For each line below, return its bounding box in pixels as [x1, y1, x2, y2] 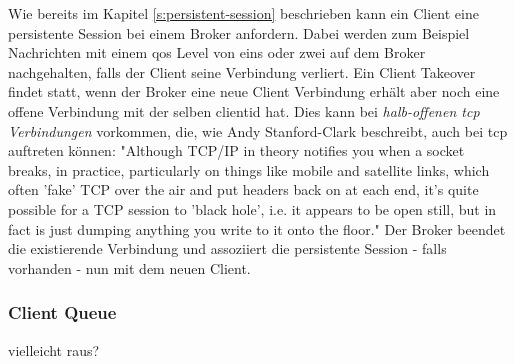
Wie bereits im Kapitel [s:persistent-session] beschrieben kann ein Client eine [8, 3, 479, 23]
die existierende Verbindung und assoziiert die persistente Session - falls [8, 238, 447, 259]
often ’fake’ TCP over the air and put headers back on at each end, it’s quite [8, 179, 479, 200]
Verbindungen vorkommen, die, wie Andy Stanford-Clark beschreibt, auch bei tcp [8, 120, 508, 141]
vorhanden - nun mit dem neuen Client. [8, 257, 251, 278]
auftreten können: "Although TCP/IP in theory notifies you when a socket [8, 140, 465, 161]
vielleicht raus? [8, 339, 100, 360]
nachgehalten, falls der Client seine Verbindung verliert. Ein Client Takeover [8, 61, 476, 82]
